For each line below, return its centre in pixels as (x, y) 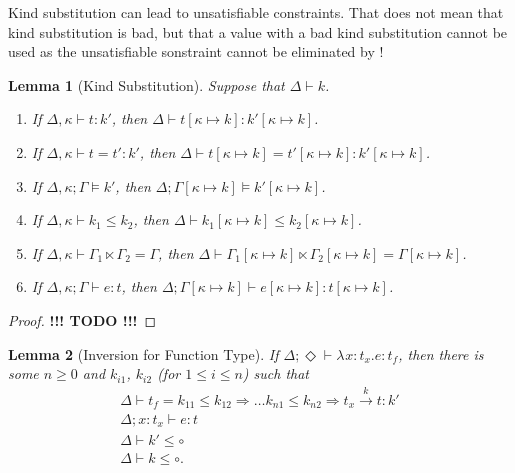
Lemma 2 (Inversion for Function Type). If (143, 353)
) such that (276, 373)
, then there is (441, 353)
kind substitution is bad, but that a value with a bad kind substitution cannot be (258, 31)
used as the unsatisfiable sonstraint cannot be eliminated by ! (196, 51)
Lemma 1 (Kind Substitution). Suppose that (146, 84)
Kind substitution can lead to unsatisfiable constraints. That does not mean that (256, 12)
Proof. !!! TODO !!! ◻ (82, 319)
